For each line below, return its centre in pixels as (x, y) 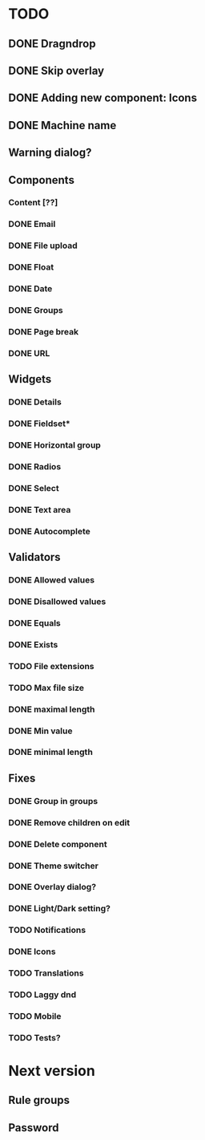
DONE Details (35, 402)
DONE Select (34, 488)
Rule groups (39, 1100)
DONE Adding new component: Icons (103, 98)
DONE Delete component (58, 844)
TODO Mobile (35, 1016)
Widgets (30, 379)
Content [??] (33, 203)
